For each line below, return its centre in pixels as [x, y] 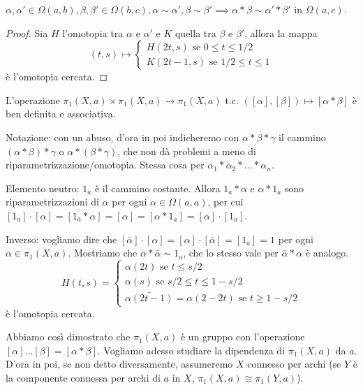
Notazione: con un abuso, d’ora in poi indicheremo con [123, 137]
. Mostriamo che [103, 253]
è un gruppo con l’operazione [243, 337]
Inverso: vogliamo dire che [61, 239]
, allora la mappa [281, 32]
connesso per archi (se [294, 364]
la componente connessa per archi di [83, 377]
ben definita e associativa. [61, 114]
